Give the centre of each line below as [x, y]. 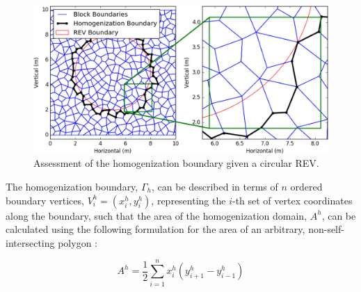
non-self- [326, 229]
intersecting [30, 242]
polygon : [78, 242]
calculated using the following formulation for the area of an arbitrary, [155, 229]
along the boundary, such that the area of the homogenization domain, [157, 215]
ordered [306, 187]
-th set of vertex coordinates [292, 200]
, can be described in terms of [215, 187]
